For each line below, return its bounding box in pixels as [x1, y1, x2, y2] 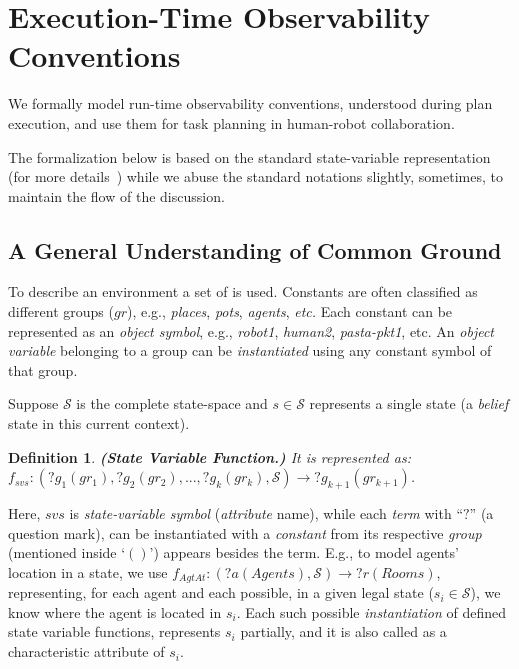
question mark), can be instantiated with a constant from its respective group [8, 522, 482, 543]
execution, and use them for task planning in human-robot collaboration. [8, 112, 455, 133]
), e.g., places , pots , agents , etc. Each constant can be [126, 301, 453, 322]
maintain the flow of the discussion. [8, 185, 225, 206]
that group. [8, 359, 78, 380]
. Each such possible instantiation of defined [236, 601, 507, 622]
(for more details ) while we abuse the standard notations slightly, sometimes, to [8, 166, 503, 187]
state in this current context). [8, 413, 190, 434]
